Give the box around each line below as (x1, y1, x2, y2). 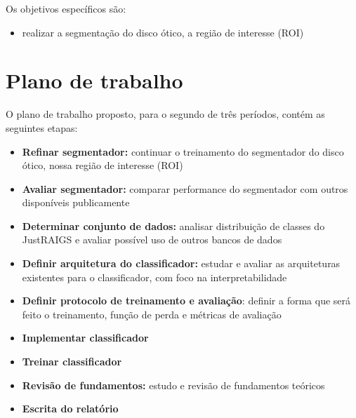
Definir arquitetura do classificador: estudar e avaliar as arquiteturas (22, 256, 341, 271)
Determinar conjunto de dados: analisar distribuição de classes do (22, 218, 325, 233)
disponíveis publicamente (22, 195, 130, 210)
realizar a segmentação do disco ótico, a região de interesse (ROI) (22, 25, 304, 39)
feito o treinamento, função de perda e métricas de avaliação (22, 306, 282, 321)
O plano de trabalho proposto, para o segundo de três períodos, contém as (6, 107, 325, 121)
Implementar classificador (22, 330, 149, 345)
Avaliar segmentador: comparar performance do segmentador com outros (22, 181, 348, 196)
